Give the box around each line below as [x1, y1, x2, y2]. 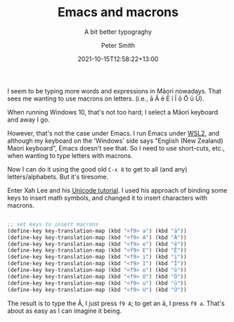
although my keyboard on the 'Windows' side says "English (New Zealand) [7, 136, 223, 145]
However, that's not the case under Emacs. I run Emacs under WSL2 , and [7, 129, 220, 137]
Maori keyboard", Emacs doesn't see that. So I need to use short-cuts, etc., [7, 143, 225, 152]
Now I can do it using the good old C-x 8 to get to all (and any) [7, 165, 188, 173]
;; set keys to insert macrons [7, 221, 99, 228]
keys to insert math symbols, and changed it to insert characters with [7, 193, 207, 202]
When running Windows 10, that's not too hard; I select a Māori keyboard [7, 108, 219, 116]
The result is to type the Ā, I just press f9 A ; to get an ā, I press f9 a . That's [7, 299, 225, 307]
